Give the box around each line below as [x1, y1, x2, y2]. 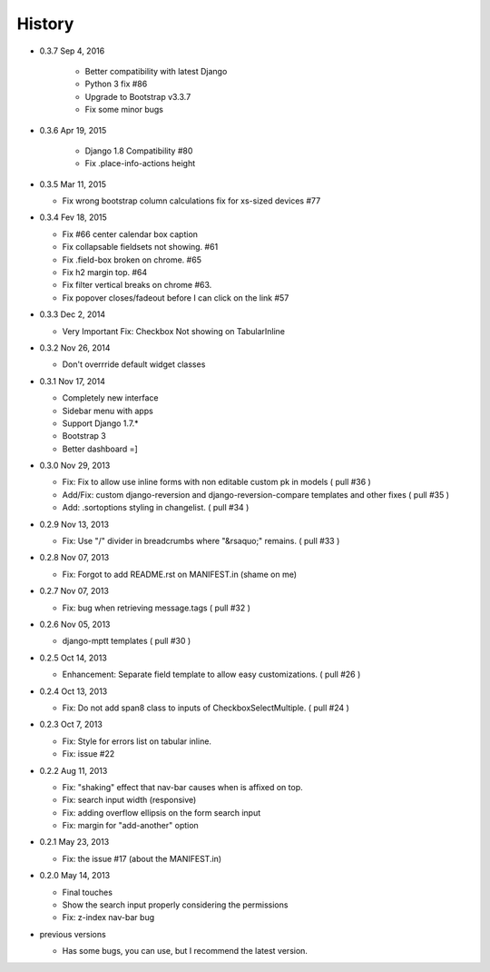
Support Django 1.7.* [62, 418, 140, 429]
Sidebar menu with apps [62, 405, 153, 416]
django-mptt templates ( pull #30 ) [62, 636, 191, 647]
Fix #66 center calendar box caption [62, 228, 199, 240]
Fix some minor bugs [84, 104, 163, 115]
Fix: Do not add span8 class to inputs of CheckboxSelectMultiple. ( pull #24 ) [62, 702, 349, 713]
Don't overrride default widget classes [62, 359, 206, 370]
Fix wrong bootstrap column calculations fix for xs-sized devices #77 [62, 195, 321, 206]
